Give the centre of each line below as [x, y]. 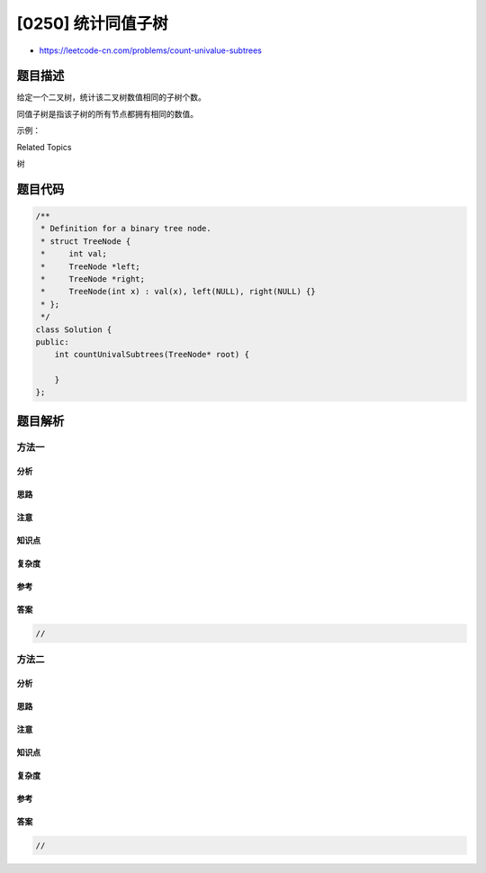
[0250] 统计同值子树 [92, 23]
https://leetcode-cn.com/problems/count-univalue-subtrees [151, 50]
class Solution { [74, 329]
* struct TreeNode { [86, 241]
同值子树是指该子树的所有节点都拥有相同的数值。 [107, 113]
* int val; [74, 254]
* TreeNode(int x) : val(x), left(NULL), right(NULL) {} [178, 292]
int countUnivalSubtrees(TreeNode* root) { [152, 355]
